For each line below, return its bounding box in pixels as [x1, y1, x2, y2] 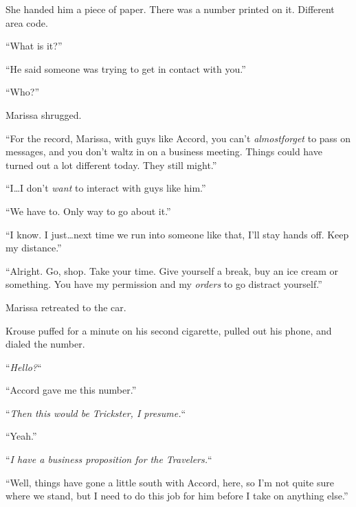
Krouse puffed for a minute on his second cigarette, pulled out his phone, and [5, 323, 332, 337]
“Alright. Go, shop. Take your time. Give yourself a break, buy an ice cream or [5, 263, 338, 278]
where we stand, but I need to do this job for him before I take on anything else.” [5, 488, 348, 503]
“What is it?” [5, 38, 63, 53]
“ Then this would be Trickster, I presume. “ [5, 405, 186, 420]
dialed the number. [5, 337, 85, 351]
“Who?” [5, 84, 39, 99]
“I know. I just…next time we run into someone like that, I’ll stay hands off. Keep [5, 227, 349, 241]
